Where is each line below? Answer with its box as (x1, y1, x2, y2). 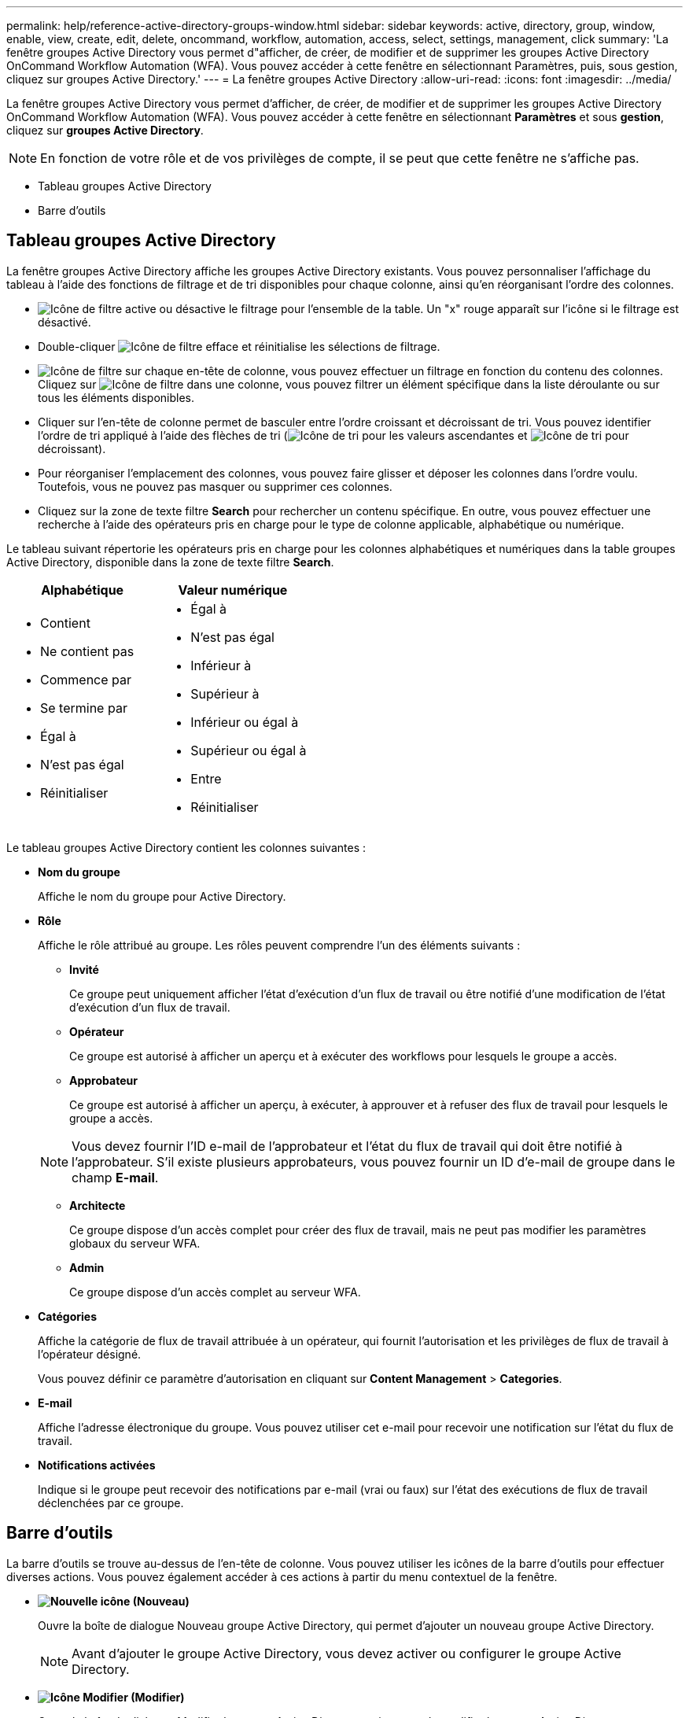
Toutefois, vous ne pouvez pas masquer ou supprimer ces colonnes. (38, 479, 392, 493)
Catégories (38, 1309, 97, 1323)
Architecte (69, 1198, 126, 1212)
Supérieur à (190, 685, 260, 702)
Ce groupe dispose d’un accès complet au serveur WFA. (69, 1285, 361, 1299)
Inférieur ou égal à (190, 713, 299, 730)
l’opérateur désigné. (38, 1347, 142, 1361)
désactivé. (38, 315, 91, 329)
